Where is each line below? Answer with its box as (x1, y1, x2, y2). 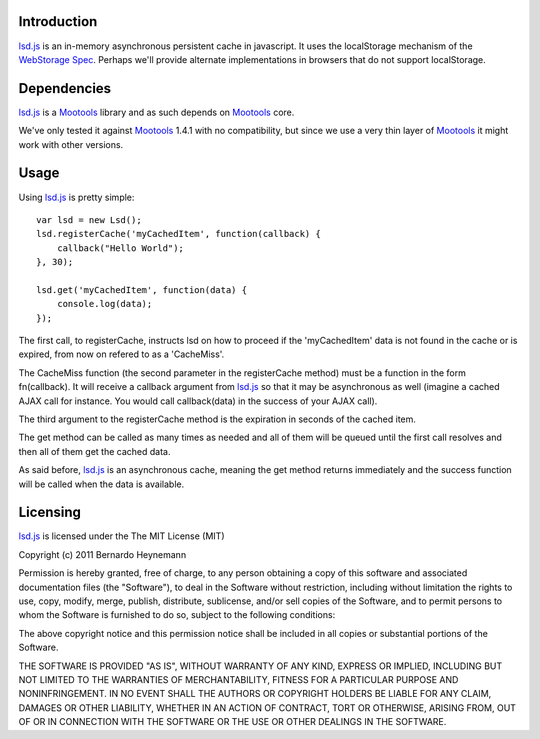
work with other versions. (18, 138, 124, 150)
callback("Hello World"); (56, 242, 185, 254)
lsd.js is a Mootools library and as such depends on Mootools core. (18, 106, 295, 118)
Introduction (18, 13, 98, 30)
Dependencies (18, 80, 112, 97)
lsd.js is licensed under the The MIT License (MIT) (18, 530, 225, 542)
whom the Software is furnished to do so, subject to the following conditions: (18, 609, 336, 621)
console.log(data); (56, 298, 153, 310)
